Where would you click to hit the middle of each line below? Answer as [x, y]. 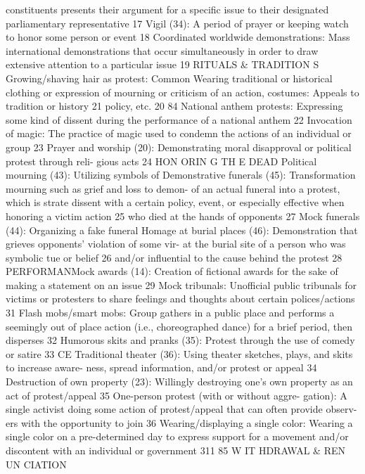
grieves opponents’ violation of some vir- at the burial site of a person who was [176, 244]
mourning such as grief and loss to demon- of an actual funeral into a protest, [173, 188]
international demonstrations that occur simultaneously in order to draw [162, 50]
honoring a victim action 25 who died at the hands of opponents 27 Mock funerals [183, 216]
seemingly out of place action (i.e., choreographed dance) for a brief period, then [179, 326]
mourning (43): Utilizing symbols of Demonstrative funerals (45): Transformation [181, 175]
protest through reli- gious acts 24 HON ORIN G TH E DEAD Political [161, 161]
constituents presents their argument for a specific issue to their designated [167, 9]
